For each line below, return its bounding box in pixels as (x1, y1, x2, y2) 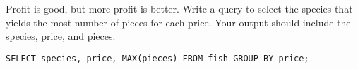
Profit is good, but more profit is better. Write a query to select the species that (6, 1, 353, 15)
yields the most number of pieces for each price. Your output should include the (6, 15, 351, 29)
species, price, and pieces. (6, 29, 116, 43)
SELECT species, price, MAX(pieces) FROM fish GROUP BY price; (6, 53, 309, 63)
